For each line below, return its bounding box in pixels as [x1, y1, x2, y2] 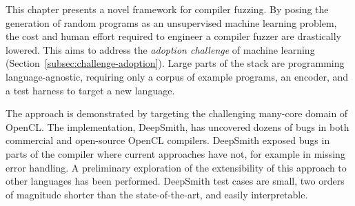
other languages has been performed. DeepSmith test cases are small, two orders [6, 174, 345, 188]
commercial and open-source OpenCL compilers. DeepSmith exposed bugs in [6, 133, 330, 147]
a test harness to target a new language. [6, 83, 175, 97]
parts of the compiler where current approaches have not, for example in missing [6, 146, 345, 161]
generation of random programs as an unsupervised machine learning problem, [6, 15, 337, 30]
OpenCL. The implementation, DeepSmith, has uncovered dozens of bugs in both [6, 119, 349, 134]
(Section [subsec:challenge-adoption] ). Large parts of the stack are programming [6, 56, 345, 70]
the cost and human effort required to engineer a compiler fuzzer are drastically [6, 29, 341, 43]
